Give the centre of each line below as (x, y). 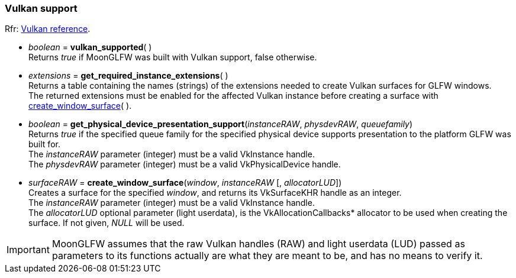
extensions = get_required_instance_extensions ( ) (128, 76)
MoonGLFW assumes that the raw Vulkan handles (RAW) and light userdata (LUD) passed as (258, 244)
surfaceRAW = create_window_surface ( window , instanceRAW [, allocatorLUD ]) (185, 183)
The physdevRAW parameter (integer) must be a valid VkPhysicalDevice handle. (185, 164)
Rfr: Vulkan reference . (48, 29)
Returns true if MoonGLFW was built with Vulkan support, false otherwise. (173, 57)
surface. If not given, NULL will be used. (107, 223)
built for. (44, 144)
